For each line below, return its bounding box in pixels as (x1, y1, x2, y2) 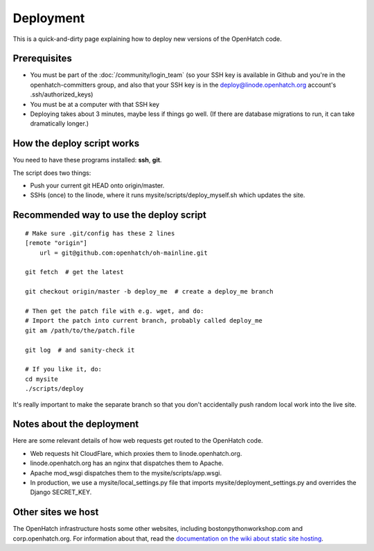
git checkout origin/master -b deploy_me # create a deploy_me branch (25, 288, 274, 296)
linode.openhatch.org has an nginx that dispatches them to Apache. (30, 459, 224, 468)
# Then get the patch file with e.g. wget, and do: (25, 307, 204, 315)
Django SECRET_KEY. (30, 488, 92, 496)
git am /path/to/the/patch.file (25, 326, 135, 334)
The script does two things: (12, 169, 91, 177)
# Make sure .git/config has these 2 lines (25, 229, 175, 237)
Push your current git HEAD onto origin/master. (30, 181, 165, 190)
